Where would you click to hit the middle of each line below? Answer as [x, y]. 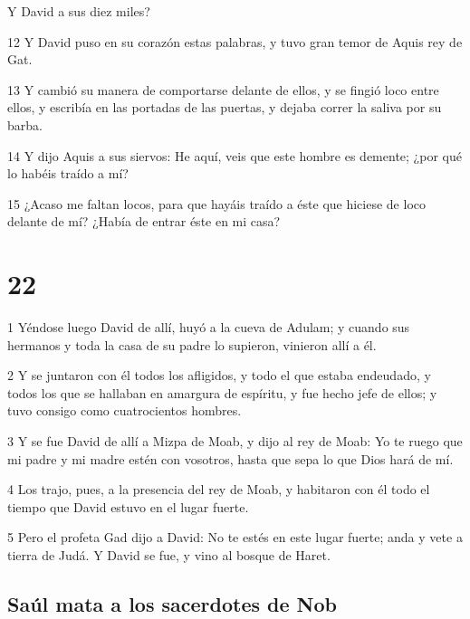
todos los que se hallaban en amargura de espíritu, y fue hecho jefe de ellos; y [222, 392]
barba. [25, 124]
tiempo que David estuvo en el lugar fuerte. [128, 506]
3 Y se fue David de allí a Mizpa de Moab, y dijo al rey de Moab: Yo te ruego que [235, 441]
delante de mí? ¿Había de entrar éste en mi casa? [144, 221]
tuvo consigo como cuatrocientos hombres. [125, 410]
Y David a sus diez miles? [79, 11]
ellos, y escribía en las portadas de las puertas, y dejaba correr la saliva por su [225, 107]
